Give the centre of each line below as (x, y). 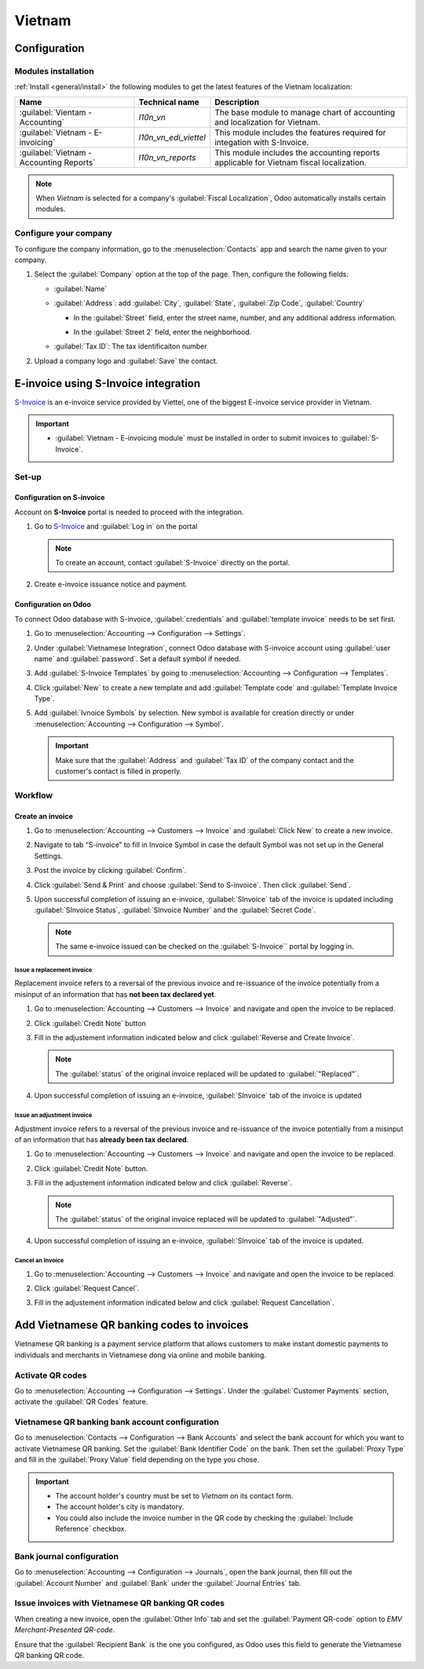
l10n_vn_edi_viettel (172, 137)
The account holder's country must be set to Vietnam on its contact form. (174, 1496)
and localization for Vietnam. (268, 122)
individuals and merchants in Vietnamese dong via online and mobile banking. (141, 1355)
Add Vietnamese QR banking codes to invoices (132, 1326)
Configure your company (64, 233)
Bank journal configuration (67, 1556)
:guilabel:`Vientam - (55, 112)
